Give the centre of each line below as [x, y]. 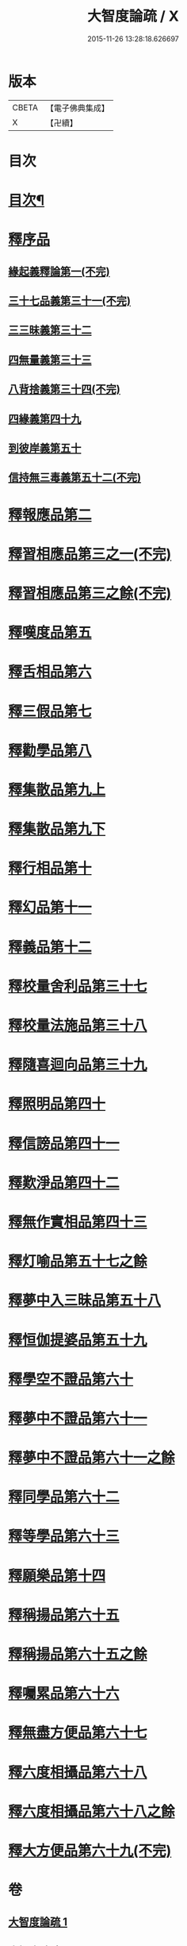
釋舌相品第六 [50, 672]
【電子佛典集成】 [77, 108]
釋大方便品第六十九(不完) [90, 1850]
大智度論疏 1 [38, 1922]
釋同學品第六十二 [64, 1497]
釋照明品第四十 [57, 1104]
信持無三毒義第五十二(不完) [74, 478]
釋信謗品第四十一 [64, 1143]
